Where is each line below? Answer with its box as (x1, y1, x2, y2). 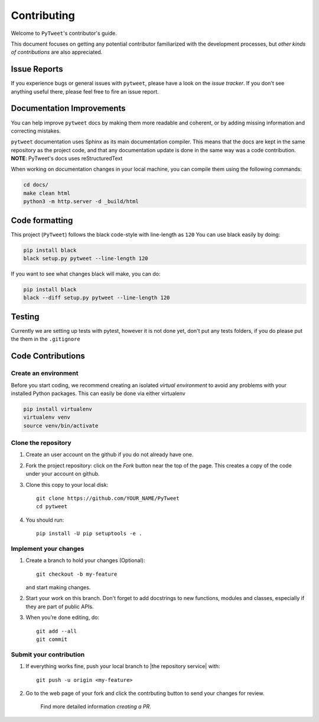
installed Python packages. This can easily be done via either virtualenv (11, 390, 185, 397)
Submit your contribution (11, 650, 85, 659)
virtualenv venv (23, 414, 71, 421)
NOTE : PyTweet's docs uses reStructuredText (11, 155, 123, 162)
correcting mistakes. (11, 127, 61, 134)
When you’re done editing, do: (25, 614, 100, 621)
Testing (11, 312, 40, 322)
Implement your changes (11, 544, 84, 553)
